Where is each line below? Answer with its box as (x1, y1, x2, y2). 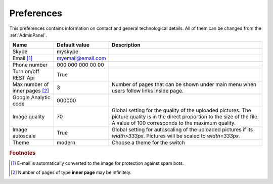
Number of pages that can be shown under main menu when (111, 81, 256, 88)
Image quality (12, 113, 45, 120)
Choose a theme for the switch (111, 139, 185, 146)
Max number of (12, 81, 49, 88)
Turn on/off (12, 68, 40, 75)
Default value (56, 41, 89, 49)
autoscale (12, 132, 36, 140)
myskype (56, 48, 78, 55)
